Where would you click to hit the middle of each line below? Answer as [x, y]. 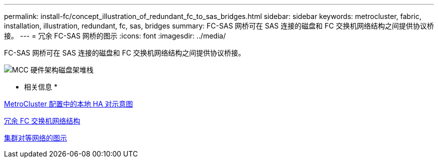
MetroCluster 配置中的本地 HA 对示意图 [68, 104]
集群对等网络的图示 [35, 138]
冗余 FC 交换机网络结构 [42, 121]
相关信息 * [41, 87]
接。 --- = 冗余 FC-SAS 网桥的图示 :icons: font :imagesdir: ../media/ [115, 36]
